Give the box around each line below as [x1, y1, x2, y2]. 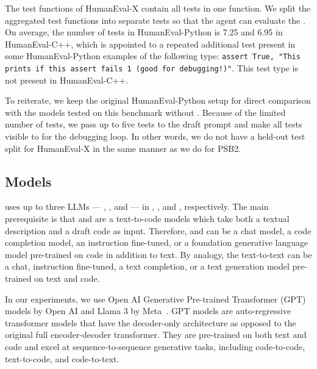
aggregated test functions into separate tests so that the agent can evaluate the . [5, 13, 305, 26]
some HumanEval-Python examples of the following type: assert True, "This [5, 49, 301, 62]
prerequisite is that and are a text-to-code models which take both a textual [5, 212, 290, 225]
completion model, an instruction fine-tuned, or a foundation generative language [5, 236, 308, 249]
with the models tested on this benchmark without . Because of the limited [5, 106, 286, 118]
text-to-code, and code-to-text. [5, 352, 119, 365]
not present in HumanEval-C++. [5, 73, 129, 86]
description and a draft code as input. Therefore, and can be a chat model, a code [5, 224, 312, 237]
